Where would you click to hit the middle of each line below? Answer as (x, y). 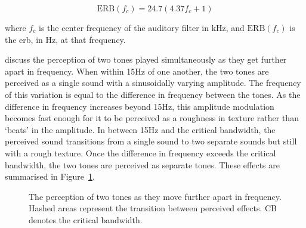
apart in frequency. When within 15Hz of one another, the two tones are (137, 71)
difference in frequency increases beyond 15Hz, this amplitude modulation (140, 106)
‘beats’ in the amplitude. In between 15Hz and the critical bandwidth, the (140, 129)
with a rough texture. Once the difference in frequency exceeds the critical (140, 152)
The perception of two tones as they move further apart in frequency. (155, 196)
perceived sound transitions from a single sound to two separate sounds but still (151, 141)
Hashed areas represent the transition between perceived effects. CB (153, 208)
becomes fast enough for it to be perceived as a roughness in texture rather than (152, 118)
